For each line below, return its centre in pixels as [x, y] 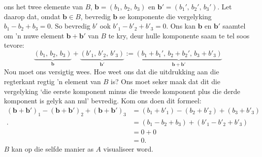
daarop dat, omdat [32, 16]
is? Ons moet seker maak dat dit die [165, 81]
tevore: [14, 45]
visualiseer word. [128, 148]
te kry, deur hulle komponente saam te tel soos [179, 35]
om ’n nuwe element [34, 35]
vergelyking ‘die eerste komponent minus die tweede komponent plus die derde [122, 91]
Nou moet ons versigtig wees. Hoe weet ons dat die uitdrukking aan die [112, 72]
